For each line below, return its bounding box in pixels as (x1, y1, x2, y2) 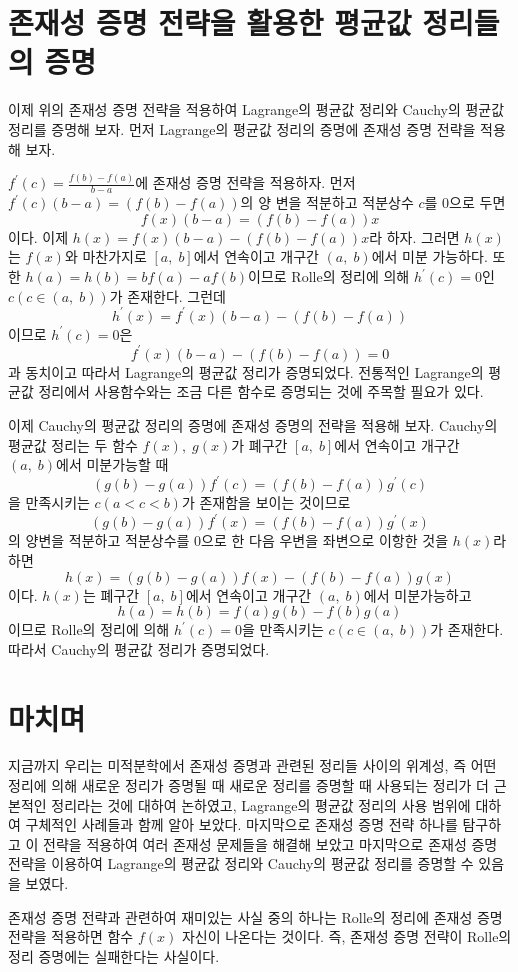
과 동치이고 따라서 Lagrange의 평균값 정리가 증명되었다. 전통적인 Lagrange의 (8, 361, 484, 382)
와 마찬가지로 (64, 246, 147, 267)
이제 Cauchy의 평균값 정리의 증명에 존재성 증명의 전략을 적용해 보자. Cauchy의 (8, 414, 498, 435)
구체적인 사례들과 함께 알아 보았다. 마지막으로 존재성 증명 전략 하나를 (25, 814, 458, 835)
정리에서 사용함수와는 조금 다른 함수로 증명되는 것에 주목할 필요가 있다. (38, 381, 484, 402)
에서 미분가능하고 (363, 584, 472, 605)
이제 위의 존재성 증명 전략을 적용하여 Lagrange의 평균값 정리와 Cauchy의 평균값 (8, 99, 505, 120)
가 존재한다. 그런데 (109, 285, 226, 306)
